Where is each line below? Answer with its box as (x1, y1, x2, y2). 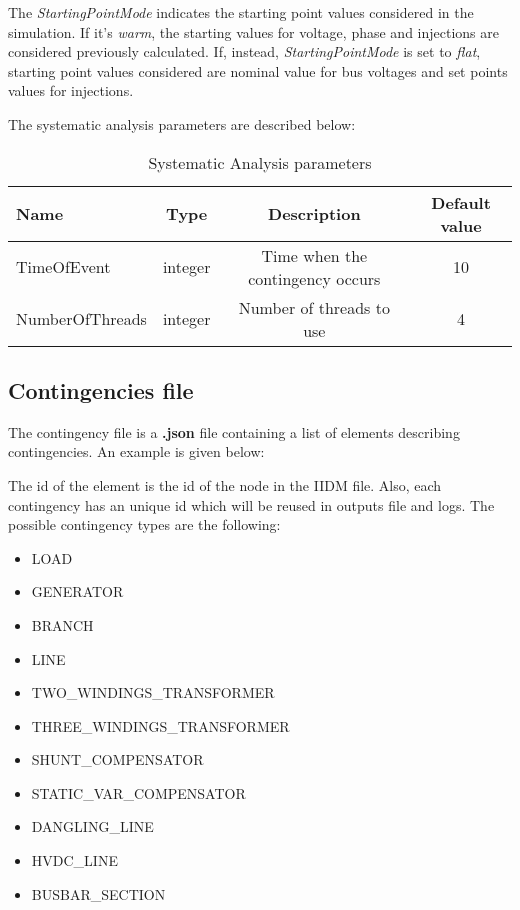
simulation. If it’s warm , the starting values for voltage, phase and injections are (8, 21, 499, 42)
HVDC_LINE (31, 850, 118, 871)
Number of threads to (238, 295, 390, 319)
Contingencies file (8, 374, 194, 405)
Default (431, 190, 491, 214)
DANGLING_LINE (31, 816, 154, 837)
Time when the (261, 243, 368, 267)
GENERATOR (31, 581, 124, 602)
